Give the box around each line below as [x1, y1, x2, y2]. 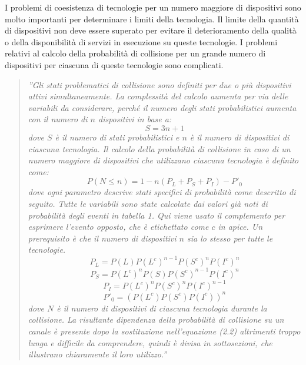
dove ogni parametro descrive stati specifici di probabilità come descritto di [28, 186, 296, 198]
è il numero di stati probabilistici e [55, 130, 179, 143]
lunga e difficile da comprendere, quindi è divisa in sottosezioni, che [28, 336, 272, 349]
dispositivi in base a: [98, 113, 172, 125]
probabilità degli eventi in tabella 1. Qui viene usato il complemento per [28, 209, 285, 221]
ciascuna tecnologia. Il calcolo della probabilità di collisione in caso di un [28, 142, 291, 155]
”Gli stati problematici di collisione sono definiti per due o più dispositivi [28, 78, 291, 91]
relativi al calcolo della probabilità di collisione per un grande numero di [5, 47, 266, 59]
